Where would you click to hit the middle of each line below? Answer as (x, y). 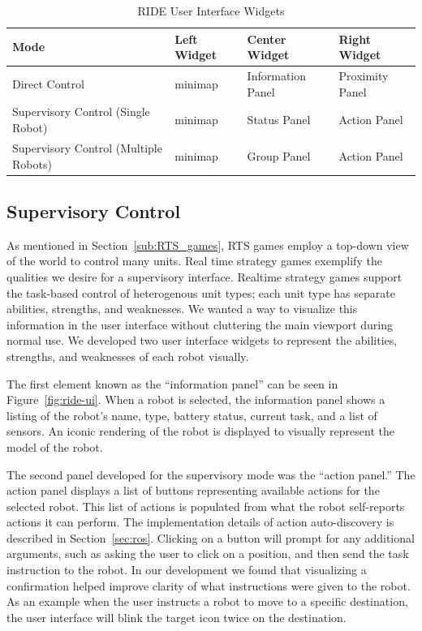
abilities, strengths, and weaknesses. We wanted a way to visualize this (182, 309)
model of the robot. (55, 446)
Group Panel (279, 155)
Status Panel (279, 120)
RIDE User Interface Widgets (211, 11)
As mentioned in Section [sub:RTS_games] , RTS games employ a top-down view (208, 245)
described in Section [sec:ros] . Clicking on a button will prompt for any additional (211, 537)
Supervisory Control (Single (81, 112)
